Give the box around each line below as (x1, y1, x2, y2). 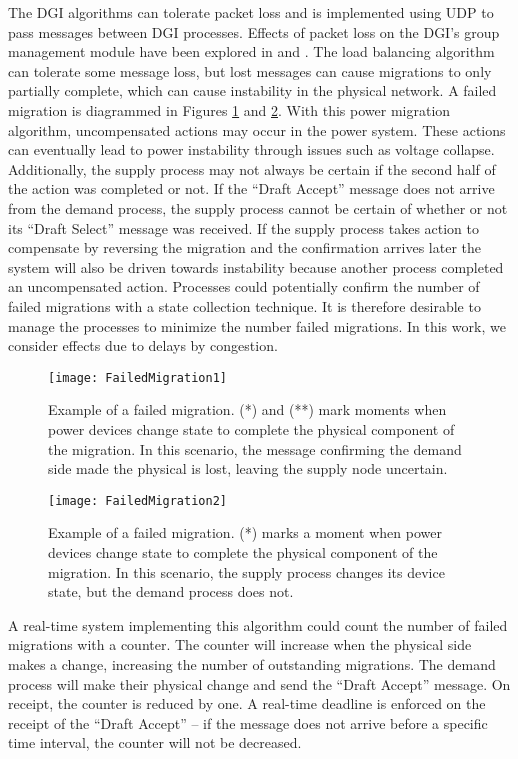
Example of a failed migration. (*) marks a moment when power (48, 522, 442, 543)
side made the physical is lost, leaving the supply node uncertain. (48, 458, 448, 479)
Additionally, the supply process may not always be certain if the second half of (8, 158, 496, 179)
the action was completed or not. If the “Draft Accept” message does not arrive (8, 178, 495, 199)
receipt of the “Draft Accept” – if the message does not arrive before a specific (8, 712, 488, 733)
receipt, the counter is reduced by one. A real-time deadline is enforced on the (8, 693, 486, 714)
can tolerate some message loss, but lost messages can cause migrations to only (8, 60, 492, 81)
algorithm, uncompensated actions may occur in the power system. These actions (8, 119, 506, 140)
